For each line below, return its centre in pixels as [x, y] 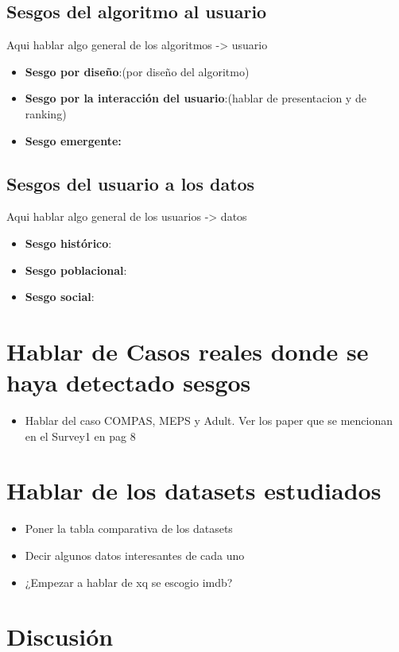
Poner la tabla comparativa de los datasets [129, 529]
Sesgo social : [60, 297]
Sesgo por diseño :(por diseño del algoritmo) [137, 71]
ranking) [46, 113]
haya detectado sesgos [129, 382]
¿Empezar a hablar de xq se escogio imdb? [129, 582]
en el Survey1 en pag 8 [80, 436]
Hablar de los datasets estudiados [194, 490]
